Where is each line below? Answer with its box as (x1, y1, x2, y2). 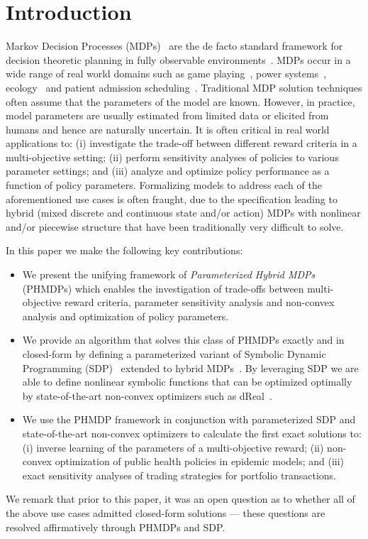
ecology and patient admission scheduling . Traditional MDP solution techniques (6, 80, 362, 94)
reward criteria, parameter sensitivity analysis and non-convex (64, 295, 335, 310)
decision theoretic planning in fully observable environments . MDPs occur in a (6, 52, 351, 67)
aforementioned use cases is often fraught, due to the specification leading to (6, 191, 338, 206)
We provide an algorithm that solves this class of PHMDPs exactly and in (22, 332, 345, 347)
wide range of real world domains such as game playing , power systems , (6, 66, 327, 81)
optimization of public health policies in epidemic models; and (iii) (55, 454, 345, 469)
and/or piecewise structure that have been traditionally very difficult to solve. (6, 219, 344, 234)
